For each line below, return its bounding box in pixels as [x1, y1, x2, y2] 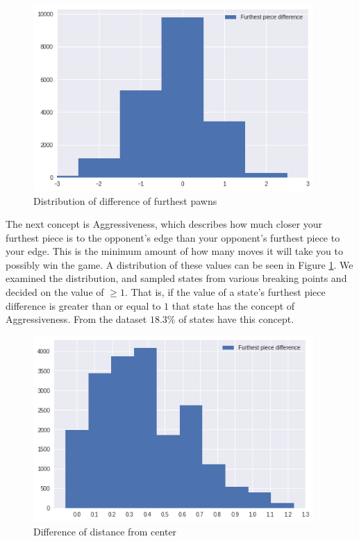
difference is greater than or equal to [6, 298, 161, 313]
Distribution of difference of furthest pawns [33, 193, 217, 208]
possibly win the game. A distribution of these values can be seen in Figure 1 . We [6, 257, 353, 272]
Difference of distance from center [33, 524, 177, 538]
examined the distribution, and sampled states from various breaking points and [6, 271, 347, 285]
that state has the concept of [172, 298, 295, 313]
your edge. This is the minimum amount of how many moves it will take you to [6, 244, 343, 258]
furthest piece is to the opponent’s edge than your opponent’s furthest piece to [6, 230, 340, 244]
